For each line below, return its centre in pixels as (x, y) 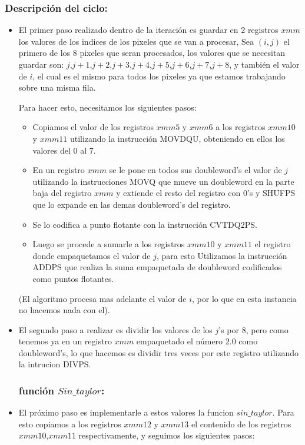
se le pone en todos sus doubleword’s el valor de (195, 170)
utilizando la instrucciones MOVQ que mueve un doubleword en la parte (163, 181)
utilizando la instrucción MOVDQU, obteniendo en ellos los (177, 138)
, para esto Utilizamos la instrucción (222, 255)
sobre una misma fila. (57, 87)
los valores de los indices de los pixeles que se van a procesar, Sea (136, 41)
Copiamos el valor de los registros (93, 127)
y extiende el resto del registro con (178, 193)
